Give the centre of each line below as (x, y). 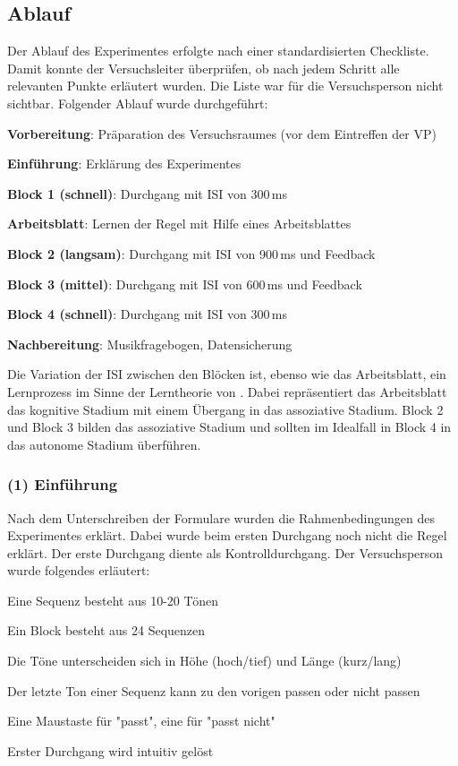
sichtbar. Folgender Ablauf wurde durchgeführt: (138, 103)
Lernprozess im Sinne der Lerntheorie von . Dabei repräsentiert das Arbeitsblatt (227, 391)
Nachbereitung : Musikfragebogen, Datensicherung (150, 344)
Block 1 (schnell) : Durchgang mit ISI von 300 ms (147, 193)
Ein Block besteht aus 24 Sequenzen (106, 630)
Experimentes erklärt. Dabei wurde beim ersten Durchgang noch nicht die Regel (227, 535)
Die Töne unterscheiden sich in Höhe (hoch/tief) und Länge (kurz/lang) (204, 661)
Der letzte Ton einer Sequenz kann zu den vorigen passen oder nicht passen (214, 690)
